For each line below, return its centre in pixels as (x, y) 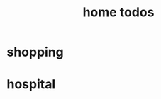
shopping (35, 52)
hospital (31, 85)
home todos (118, 12)
